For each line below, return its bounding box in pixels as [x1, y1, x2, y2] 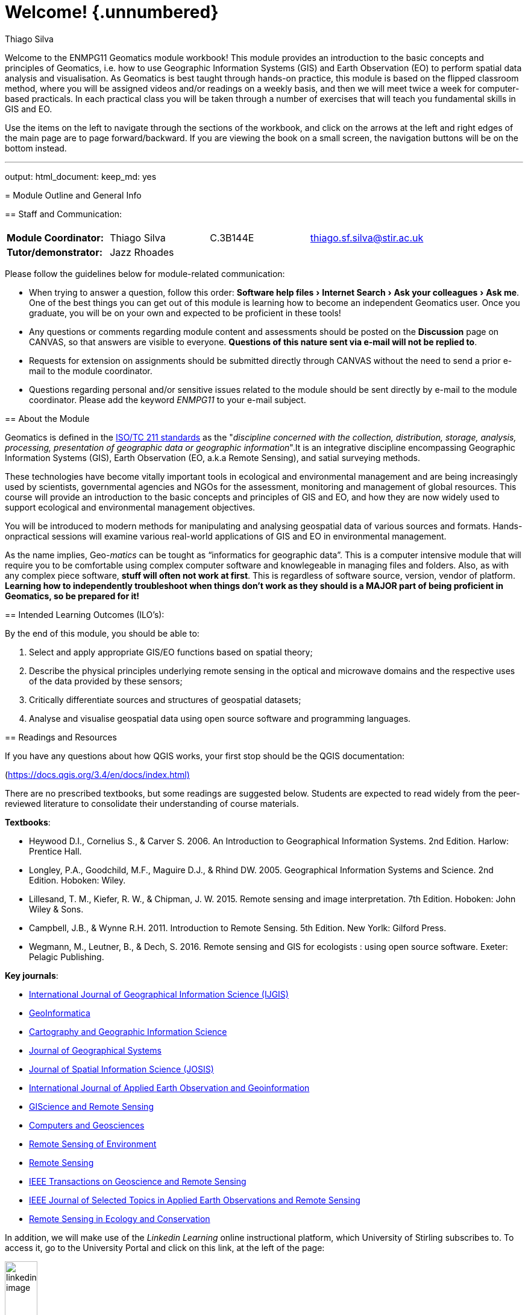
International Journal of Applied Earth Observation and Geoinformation [29, 1082, 310, 1093]
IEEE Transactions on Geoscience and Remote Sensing [29, 1176, 247, 1186]
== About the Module [5, 413, 90, 424]
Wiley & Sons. [29, 903, 84, 914]
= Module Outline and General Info [5, 189, 142, 200]
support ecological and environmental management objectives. [5, 501, 256, 512]
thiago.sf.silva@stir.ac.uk [310, 231, 424, 244]
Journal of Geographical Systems [29, 1045, 162, 1056]
